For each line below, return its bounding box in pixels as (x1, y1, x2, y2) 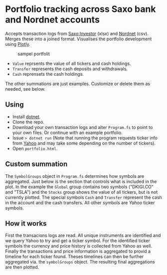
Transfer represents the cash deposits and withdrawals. (12, 66, 128, 72)
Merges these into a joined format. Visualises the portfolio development (5, 36, 152, 42)
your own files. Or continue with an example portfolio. (12, 130, 123, 136)
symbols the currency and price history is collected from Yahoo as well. (5, 243, 152, 249)
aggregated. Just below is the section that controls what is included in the (5, 178, 157, 184)
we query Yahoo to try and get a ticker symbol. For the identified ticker (5, 238, 151, 244)
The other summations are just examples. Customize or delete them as (5, 81, 151, 87)
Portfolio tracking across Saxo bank (5, 3, 156, 15)
